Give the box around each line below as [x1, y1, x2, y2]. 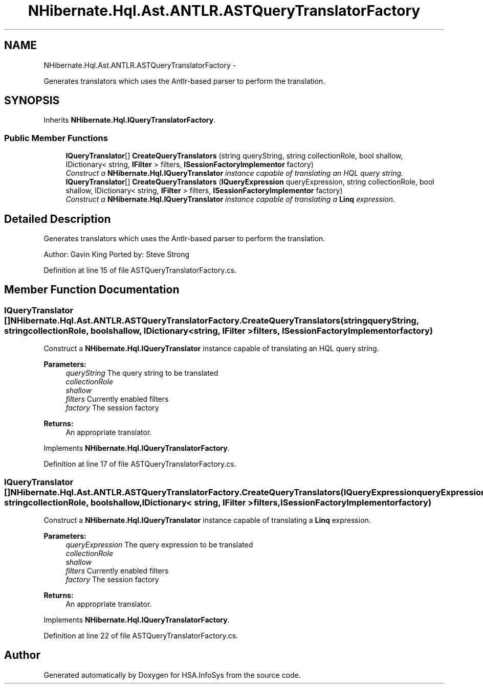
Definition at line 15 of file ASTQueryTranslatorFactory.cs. [43, 266, 237, 275]
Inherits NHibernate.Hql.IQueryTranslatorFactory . [43, 116, 216, 125]
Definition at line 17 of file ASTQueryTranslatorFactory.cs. [43, 460, 236, 469]
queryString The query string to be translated [65, 369, 218, 378]
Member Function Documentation [4, 283, 180, 296]
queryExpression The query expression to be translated [65, 540, 253, 549]
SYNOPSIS [4, 94, 60, 107]
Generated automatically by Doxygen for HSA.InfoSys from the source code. [43, 670, 301, 679]
